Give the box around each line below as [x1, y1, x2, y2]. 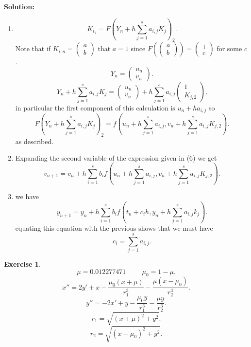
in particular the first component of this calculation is [15, 103, 175, 113]
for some [217, 43, 242, 54]
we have [15, 191, 39, 201]
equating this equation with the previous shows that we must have [15, 223, 213, 233]
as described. [15, 136, 54, 146]
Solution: [4, 1, 34, 11]
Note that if [15, 43, 51, 54]
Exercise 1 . [4, 258, 41, 269]
